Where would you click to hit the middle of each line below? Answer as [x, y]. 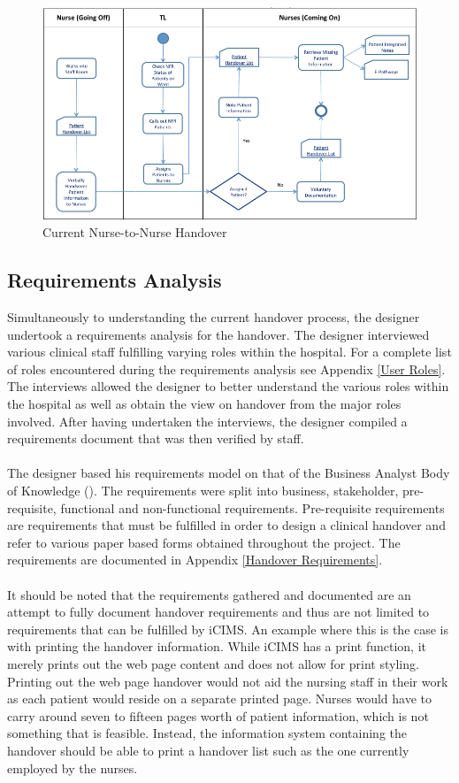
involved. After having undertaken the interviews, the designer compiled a [207, 421]
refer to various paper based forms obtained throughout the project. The [204, 542]
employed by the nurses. [73, 768]
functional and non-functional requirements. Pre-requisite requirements [252, 507]
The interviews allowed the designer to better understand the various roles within [228, 386]
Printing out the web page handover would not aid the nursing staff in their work [228, 681]
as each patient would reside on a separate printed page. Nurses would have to [220, 699]
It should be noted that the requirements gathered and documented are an [209, 594]
